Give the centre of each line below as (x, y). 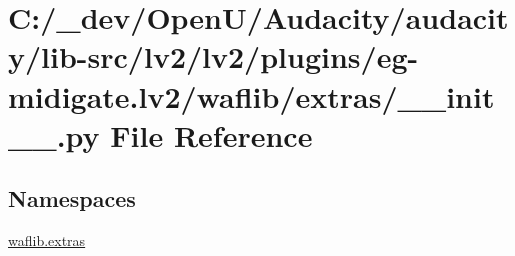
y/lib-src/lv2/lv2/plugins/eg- (213, 56)
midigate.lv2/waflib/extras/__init (251, 95)
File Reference (211, 134)
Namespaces (72, 198)
